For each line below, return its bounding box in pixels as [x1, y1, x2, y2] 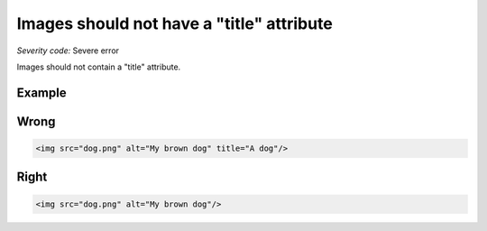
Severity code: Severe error [16, 45, 120, 56]
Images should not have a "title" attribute [16, 14, 333, 33]
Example [16, 85, 67, 100]
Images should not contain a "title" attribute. [16, 61, 181, 72]
